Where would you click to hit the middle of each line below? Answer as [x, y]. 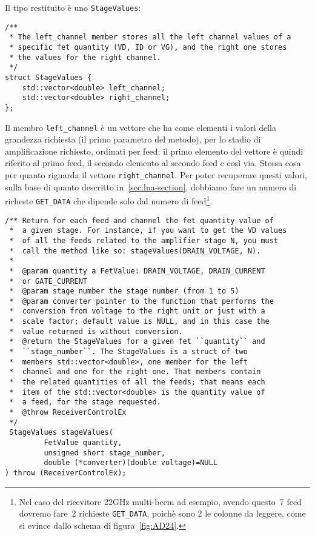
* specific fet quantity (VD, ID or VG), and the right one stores [148, 47]
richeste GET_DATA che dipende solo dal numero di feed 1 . [109, 200]
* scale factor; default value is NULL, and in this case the [139, 322]
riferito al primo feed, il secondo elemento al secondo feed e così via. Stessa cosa [153, 163]
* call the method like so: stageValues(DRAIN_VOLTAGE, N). [135, 251]
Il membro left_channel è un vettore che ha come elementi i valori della [141, 127]
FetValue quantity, [83, 443]
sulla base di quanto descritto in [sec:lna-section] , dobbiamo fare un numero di [151, 186]
